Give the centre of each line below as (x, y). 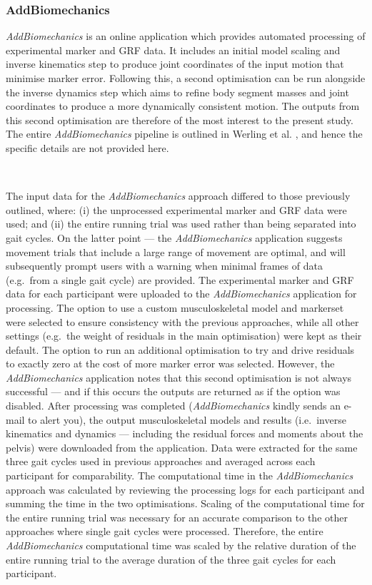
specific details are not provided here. (87, 147)
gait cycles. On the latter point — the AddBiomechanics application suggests (174, 237)
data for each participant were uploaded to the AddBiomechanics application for (181, 294)
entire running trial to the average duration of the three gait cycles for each (171, 559)
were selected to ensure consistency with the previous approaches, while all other (182, 321)
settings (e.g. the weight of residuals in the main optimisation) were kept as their (184, 336)
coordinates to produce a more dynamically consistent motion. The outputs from (183, 106)
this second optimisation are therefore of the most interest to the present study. (180, 119)
